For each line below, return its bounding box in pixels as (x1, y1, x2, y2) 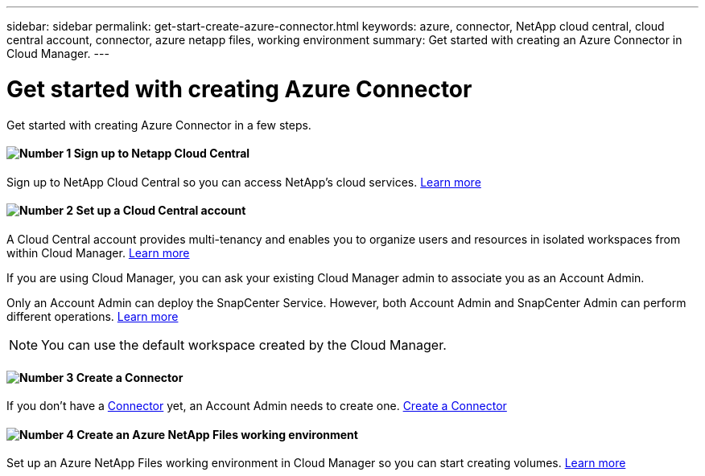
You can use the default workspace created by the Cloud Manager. (41, 336, 447, 353)
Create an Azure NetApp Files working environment (76, 427, 358, 441)
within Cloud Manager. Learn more (6, 245, 190, 260)
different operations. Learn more (6, 309, 179, 323)
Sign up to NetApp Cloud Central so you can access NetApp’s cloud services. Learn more (6, 174, 481, 189)
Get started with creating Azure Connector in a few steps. (6, 117, 311, 132)
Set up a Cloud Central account (76, 203, 246, 218)
